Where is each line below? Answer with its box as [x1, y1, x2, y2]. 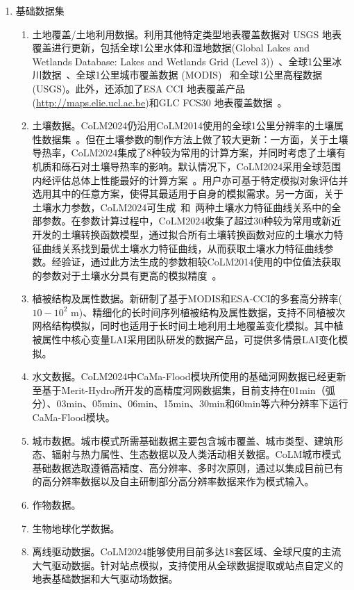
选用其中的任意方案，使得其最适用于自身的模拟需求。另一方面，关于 [32, 186, 344, 201]
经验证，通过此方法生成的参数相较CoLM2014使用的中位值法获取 [51, 254, 342, 269]
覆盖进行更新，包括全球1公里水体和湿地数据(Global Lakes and [32, 40, 310, 55]
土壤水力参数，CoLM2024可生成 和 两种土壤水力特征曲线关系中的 [32, 199, 332, 214]
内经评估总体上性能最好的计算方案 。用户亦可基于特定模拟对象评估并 [32, 172, 348, 187]
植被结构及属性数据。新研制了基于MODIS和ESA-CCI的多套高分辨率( [32, 291, 343, 306]
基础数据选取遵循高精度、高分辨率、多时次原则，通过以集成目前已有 [32, 460, 344, 475]
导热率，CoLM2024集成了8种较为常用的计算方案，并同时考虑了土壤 [32, 145, 337, 160]
